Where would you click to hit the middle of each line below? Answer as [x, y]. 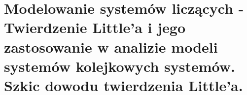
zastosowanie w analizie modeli [111, 47]
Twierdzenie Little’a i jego [95, 27]
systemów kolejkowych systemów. [120, 66]
